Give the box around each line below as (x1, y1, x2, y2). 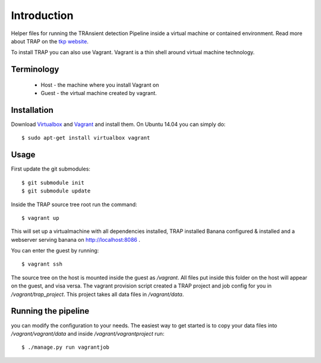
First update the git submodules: (11, 165, 90, 172)
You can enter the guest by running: (11, 247, 99, 254)
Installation (11, 105, 53, 115)
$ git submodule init (21, 179, 84, 186)
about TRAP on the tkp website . (11, 37, 89, 45)
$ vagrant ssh (21, 261, 62, 267)
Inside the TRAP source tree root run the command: (11, 201, 137, 208)
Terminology (11, 64, 59, 74)
